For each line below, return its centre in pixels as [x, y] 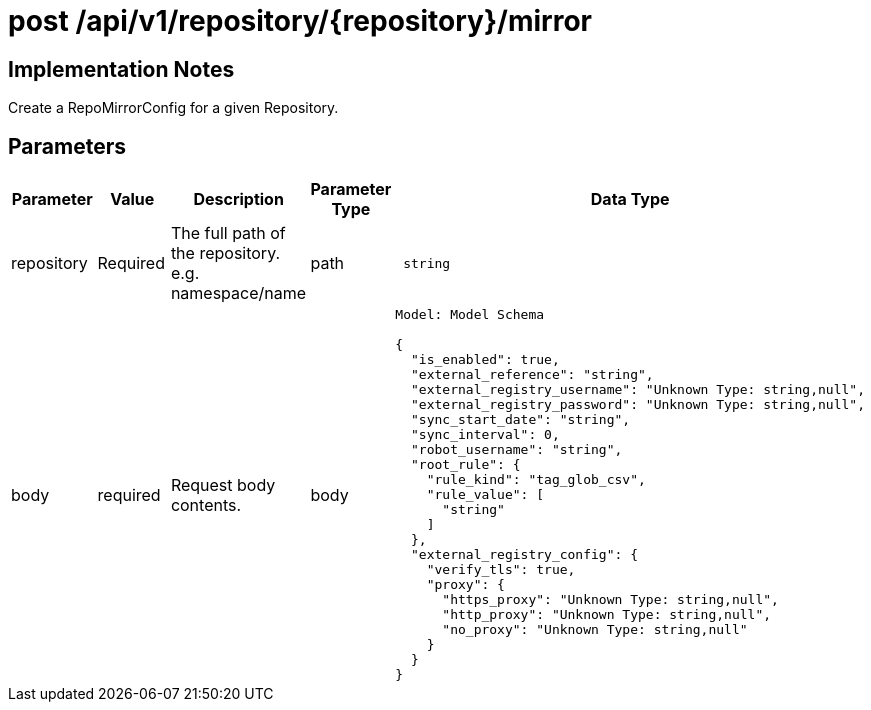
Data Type [630, 199]
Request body [223, 484]
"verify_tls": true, [501, 570]
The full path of [228, 233]
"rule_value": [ [485, 495]
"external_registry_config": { [524, 555]
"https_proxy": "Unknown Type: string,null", [610, 600]
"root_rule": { [466, 465]
